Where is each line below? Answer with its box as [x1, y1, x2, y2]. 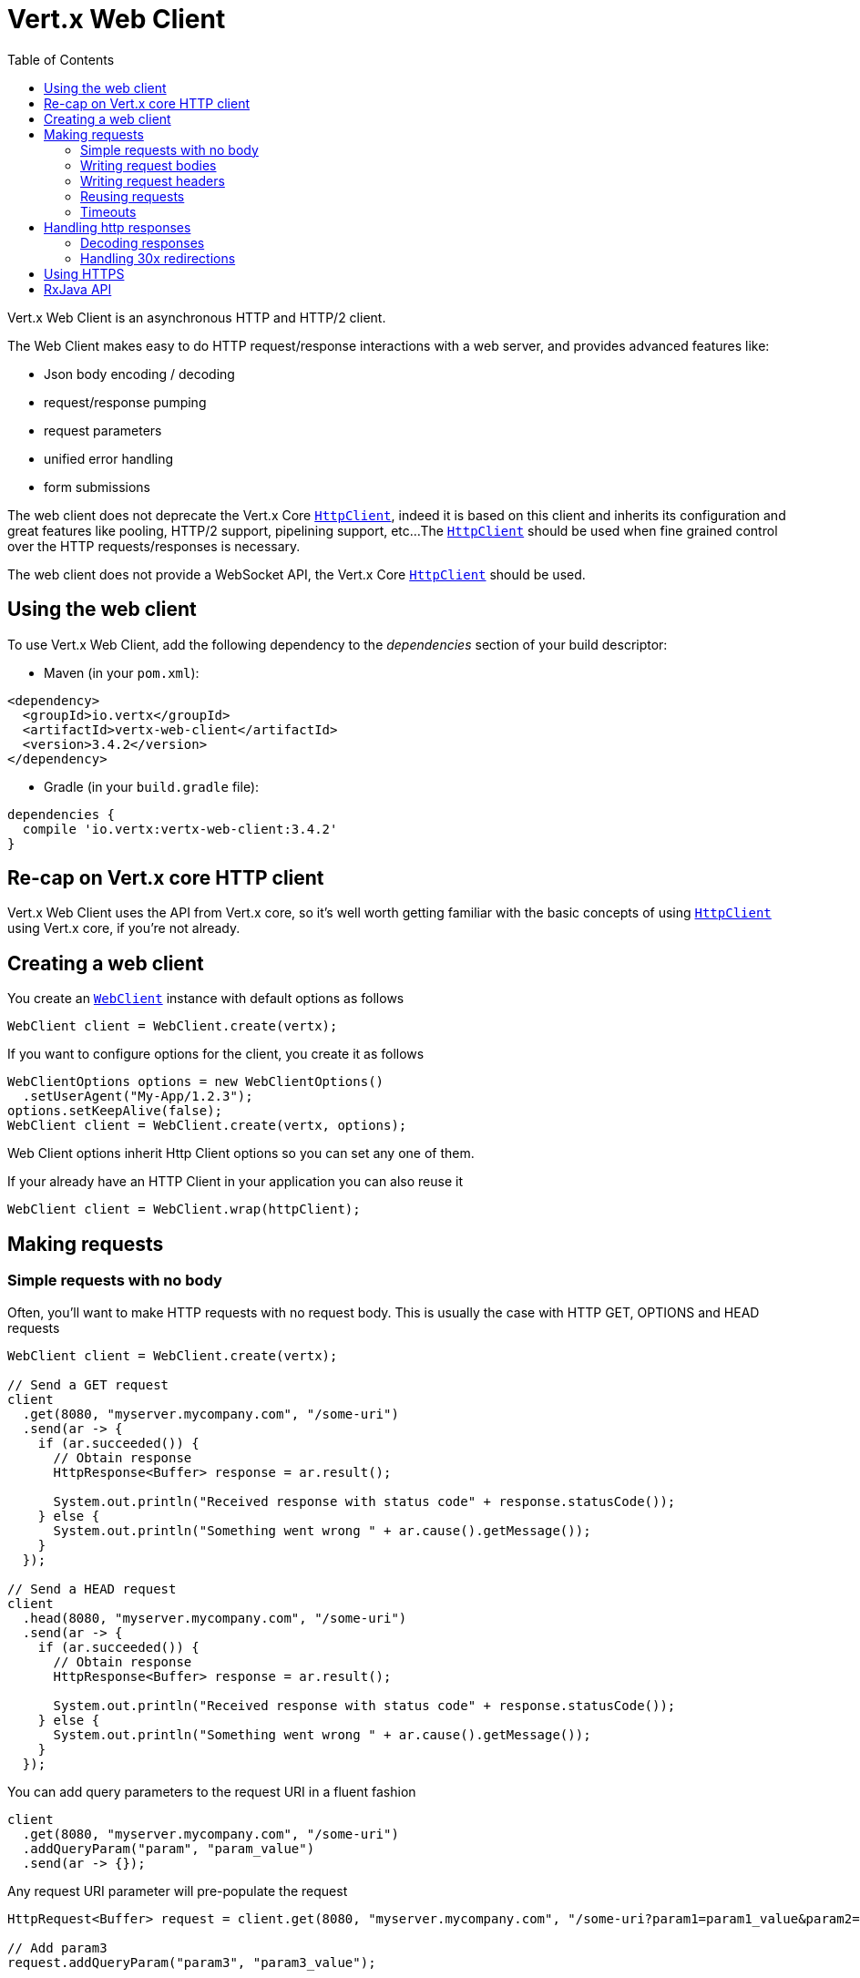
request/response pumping [44, 394, 207, 410]
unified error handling [44, 450, 174, 466]
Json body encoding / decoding [44, 365, 235, 382]
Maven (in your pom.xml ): [44, 664, 200, 681]
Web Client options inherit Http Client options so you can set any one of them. [7, 1145, 475, 1162]
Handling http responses [44, 219, 191, 235]
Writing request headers [80, 172, 225, 189]
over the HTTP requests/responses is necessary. [7, 538, 301, 554]
